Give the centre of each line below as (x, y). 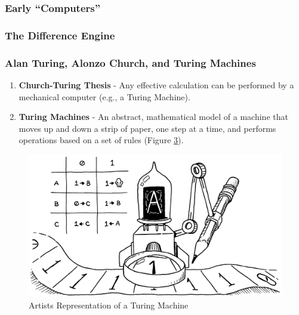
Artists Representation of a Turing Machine (109, 305)
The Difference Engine (60, 35)
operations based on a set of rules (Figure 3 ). (101, 140)
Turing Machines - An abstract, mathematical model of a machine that (153, 117)
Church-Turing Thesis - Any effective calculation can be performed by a (156, 84)
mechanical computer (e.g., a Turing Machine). (104, 96)
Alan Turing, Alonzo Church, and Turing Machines (130, 62)
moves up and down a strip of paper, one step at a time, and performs (147, 128)
